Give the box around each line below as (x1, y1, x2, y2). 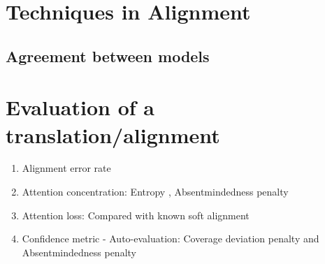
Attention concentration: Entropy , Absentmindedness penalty (22, 184, 289, 199)
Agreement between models (6, 45, 210, 66)
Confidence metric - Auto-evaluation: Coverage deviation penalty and (22, 231, 319, 246)
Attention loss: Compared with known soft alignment (22, 207, 250, 222)
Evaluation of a (6, 93, 154, 122)
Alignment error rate (22, 161, 111, 175)
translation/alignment (6, 120, 220, 149)
